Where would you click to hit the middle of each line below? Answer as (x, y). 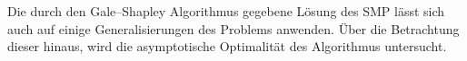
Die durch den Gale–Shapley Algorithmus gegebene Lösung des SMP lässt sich (226, 11)
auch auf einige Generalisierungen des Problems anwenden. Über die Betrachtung (233, 28)
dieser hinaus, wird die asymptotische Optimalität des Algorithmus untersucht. (227, 46)
